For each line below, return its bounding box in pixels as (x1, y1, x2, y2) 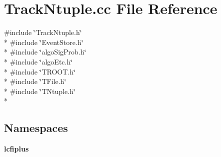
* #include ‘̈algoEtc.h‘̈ (4, 56, 73, 66)
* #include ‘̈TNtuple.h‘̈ (4, 85, 75, 96)
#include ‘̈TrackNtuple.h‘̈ (4, 27, 82, 37)
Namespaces (4, 120, 68, 135)
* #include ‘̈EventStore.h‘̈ (4, 36, 83, 47)
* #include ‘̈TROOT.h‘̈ (4, 66, 75, 76)
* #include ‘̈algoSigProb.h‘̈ (4, 46, 86, 57)
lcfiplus (4, 143, 29, 154)
